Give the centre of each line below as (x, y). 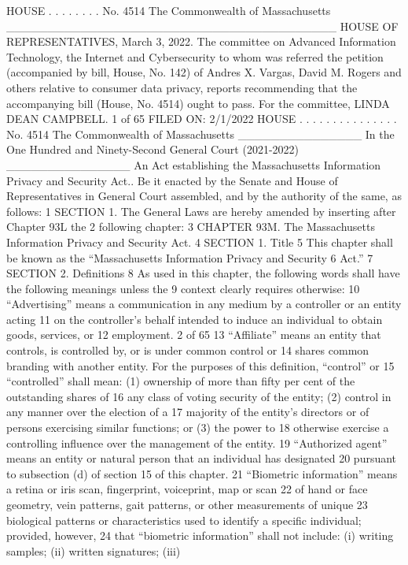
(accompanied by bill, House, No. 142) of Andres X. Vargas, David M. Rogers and (204, 72)
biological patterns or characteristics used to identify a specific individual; (184, 520)
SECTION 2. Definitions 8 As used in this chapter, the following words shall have (203, 273)
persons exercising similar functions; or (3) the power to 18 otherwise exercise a (198, 427)
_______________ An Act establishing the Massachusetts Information (194, 164)
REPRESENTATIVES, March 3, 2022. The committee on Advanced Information (201, 41)
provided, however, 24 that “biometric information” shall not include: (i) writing (200, 535)
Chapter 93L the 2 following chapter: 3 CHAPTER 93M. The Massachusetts (191, 227)
